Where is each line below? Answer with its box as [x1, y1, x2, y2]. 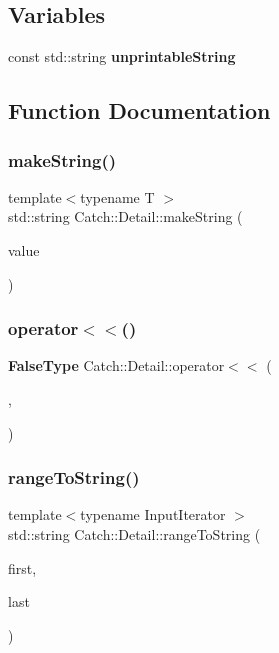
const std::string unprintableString [8, 46, 236, 67]
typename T [80, 186, 155, 207]
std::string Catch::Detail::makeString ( [8, 206, 243, 227]
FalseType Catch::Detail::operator [8, 355, 225, 376]
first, [8, 557, 37, 578]
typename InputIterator [80, 504, 226, 525]
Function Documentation [8, 95, 271, 126]
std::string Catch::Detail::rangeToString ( [8, 523, 261, 544]
